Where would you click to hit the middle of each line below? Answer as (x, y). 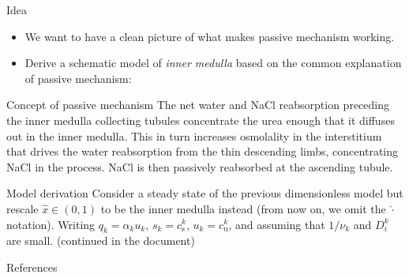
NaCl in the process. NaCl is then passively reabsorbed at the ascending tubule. (200, 166)
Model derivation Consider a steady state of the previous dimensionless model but (205, 193)
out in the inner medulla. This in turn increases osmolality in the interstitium (194, 135)
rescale (23, 208)
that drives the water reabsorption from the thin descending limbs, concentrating (203, 151)
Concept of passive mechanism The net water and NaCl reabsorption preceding (198, 105)
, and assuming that (277, 224)
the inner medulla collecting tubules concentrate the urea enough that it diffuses (201, 120)
